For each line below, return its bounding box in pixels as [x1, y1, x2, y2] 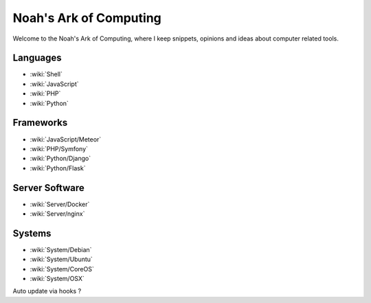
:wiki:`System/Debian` [30, 245, 92, 254]
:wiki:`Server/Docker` [30, 200, 90, 208]
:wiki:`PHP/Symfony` [30, 144, 89, 153]
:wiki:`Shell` [30, 70, 63, 78]
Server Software [12, 182, 85, 194]
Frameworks [12, 117, 68, 128]
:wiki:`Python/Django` [30, 155, 91, 163]
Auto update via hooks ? [12, 287, 82, 295]
